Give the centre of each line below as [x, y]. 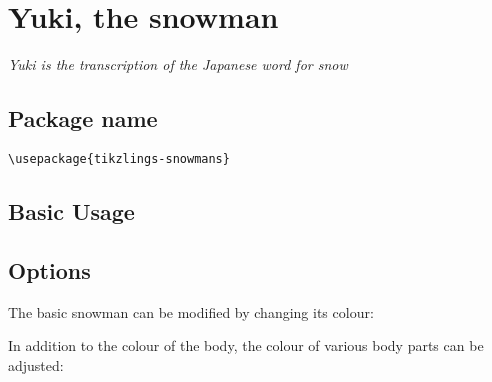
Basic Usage [71, 210]
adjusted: [36, 364]
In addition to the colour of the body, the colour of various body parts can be [246, 345]
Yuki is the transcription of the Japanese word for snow [178, 64]
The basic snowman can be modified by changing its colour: [191, 311]
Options [49, 269]
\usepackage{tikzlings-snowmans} [119, 158]
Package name [83, 118]
